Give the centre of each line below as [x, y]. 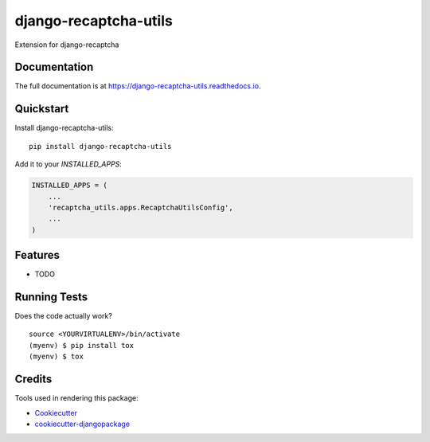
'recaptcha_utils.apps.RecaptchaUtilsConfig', [141, 207]
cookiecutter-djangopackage [82, 424]
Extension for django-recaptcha [67, 45]
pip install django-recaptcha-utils [100, 146]
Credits [33, 379]
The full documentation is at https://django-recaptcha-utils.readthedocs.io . [138, 86]
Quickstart [42, 109]
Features [37, 255]
